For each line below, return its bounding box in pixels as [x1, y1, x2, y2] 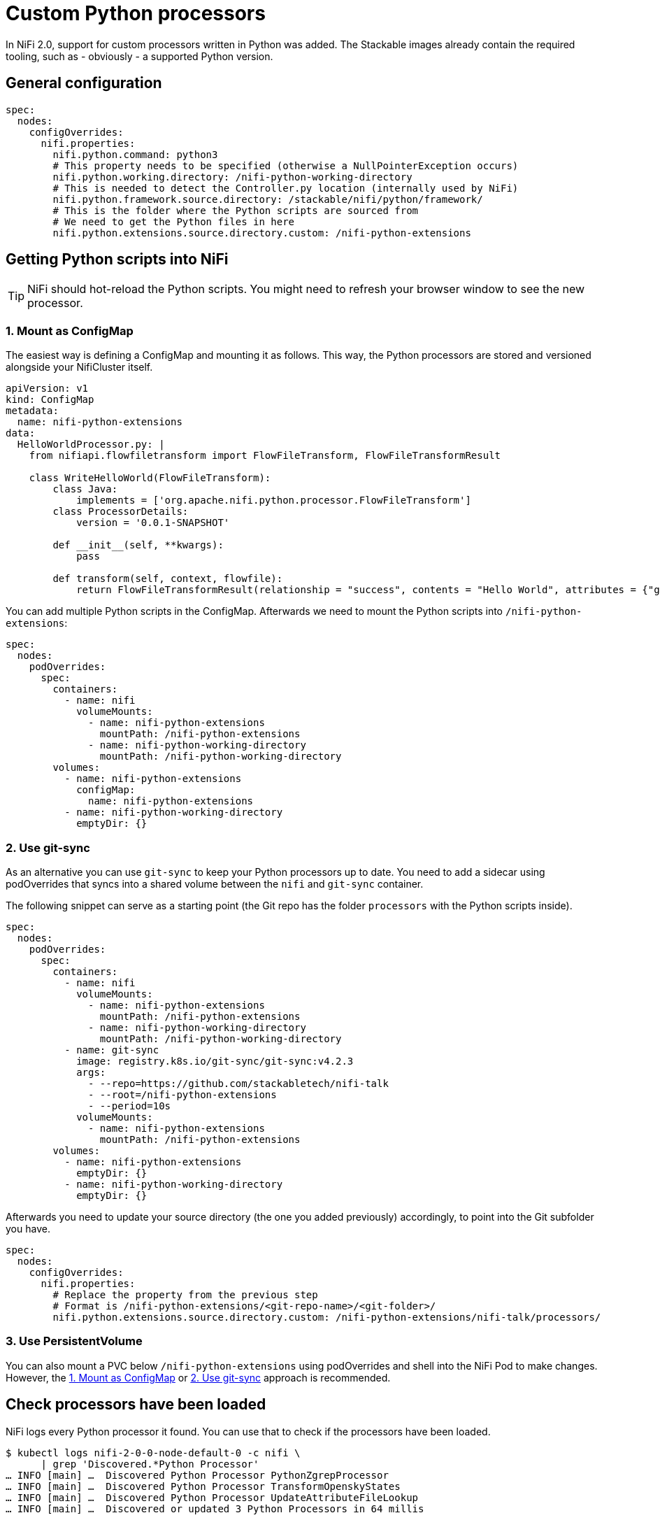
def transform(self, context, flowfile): [52, 573, 283, 585]
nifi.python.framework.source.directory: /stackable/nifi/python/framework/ [52, 193, 483, 205]
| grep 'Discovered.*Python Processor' [41, 1458, 259, 1470]
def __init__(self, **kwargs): [52, 539, 224, 551]
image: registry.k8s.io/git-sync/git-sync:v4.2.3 [76, 1055, 354, 1067]
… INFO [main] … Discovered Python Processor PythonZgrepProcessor [6, 1469, 389, 1481]
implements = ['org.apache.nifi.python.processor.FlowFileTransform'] [76, 495, 471, 506]
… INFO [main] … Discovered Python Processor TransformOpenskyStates [6, 1480, 401, 1492]
